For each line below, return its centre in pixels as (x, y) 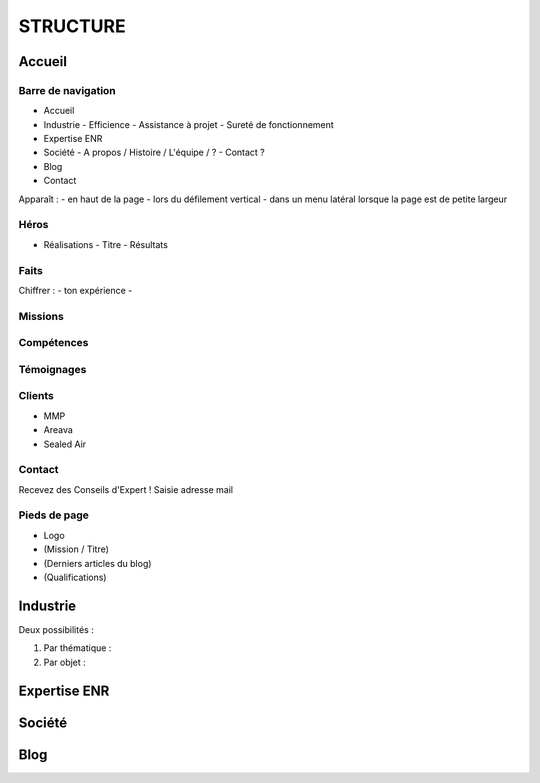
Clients (36, 396)
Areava (58, 430)
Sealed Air (65, 444)
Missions (41, 316)
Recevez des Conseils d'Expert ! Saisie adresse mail (126, 489)
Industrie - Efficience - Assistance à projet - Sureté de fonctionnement (188, 124)
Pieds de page (54, 515)
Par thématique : (77, 648)
